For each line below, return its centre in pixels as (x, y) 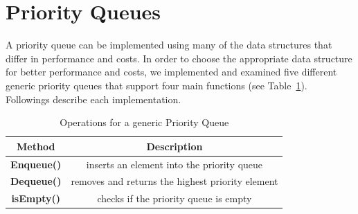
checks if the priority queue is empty (174, 198)
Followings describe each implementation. (93, 99)
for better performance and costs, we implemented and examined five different (171, 72)
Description (174, 146)
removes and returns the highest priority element (174, 181)
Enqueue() (36, 164)
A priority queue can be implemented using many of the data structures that (169, 45)
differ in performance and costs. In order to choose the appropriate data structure (179, 58)
